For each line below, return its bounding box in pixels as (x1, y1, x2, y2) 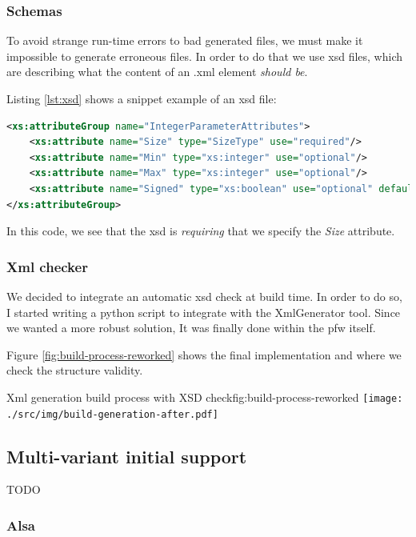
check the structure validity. (6, 362, 143, 379)
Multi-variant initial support (6, 443, 247, 468)
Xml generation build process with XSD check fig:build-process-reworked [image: (6, 388, 403, 405)
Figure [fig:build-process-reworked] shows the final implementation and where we (6, 346, 402, 363)
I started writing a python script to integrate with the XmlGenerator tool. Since (6, 303, 401, 320)
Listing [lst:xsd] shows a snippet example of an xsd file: (6, 90, 277, 106)
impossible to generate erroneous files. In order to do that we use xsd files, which (6, 47, 402, 64)
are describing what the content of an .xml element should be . (6, 63, 308, 80)
